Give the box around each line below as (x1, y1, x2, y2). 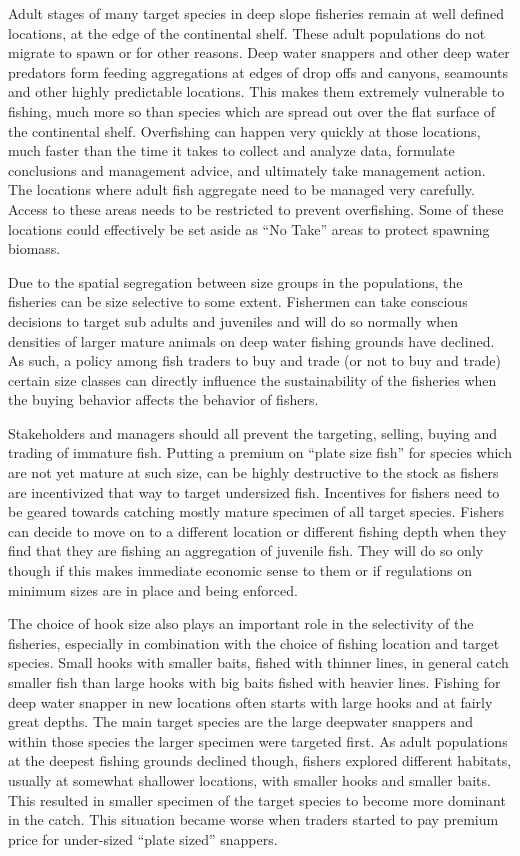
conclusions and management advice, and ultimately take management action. (8, 159, 486, 180)
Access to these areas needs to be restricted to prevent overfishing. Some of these (8, 198, 504, 219)
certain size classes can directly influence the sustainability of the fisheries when (8, 369, 497, 390)
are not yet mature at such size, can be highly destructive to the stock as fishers (8, 462, 499, 483)
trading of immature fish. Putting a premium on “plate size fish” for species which (8, 442, 512, 463)
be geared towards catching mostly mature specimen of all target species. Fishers (8, 501, 504, 522)
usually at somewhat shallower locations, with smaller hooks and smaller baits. (8, 769, 491, 790)
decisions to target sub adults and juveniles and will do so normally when (8, 310, 459, 331)
